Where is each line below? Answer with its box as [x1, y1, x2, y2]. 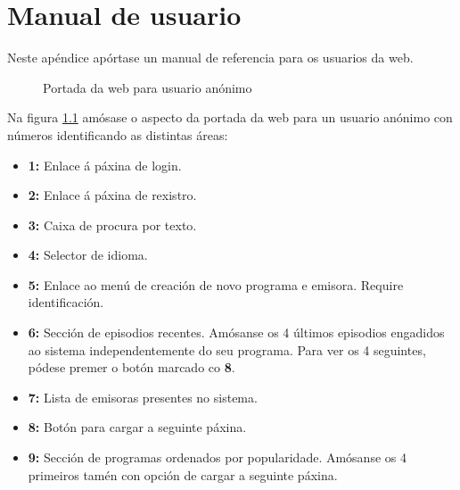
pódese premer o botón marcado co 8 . [28, 358, 235, 377]
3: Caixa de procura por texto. [28, 215, 197, 234]
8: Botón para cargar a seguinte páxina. [28, 418, 247, 436]
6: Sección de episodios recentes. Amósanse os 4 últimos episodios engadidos [28, 323, 445, 342]
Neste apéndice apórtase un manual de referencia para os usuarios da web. [7, 48, 414, 67]
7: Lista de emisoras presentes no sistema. [28, 387, 258, 406]
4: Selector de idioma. [28, 245, 148, 264]
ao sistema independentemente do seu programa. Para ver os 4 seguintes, [28, 340, 426, 359]
